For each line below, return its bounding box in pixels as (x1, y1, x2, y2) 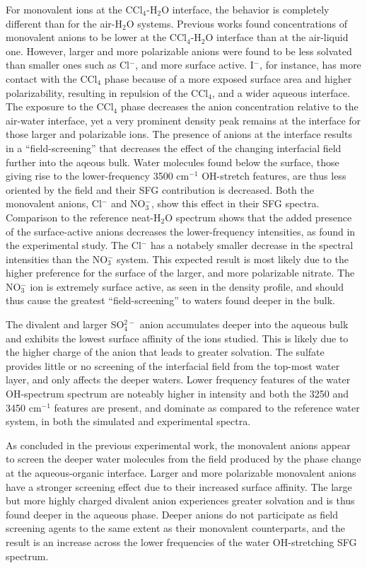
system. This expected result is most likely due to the (117, 251, 349, 266)
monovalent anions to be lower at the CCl (6, 30, 187, 45)
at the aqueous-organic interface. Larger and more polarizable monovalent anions (6, 465, 356, 480)
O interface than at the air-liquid (205, 30, 349, 45)
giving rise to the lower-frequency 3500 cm (6, 168, 190, 183)
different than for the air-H (6, 16, 123, 30)
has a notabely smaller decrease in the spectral (150, 238, 354, 253)
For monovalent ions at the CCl (6, 2, 143, 16)
